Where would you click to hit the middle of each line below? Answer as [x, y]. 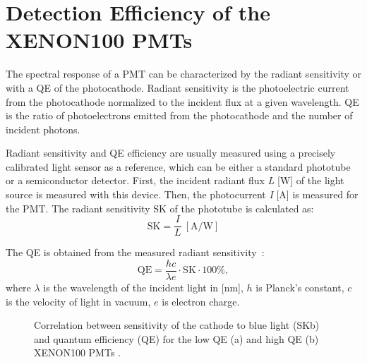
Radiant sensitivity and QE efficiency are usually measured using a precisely [171, 153]
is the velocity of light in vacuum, [78, 301]
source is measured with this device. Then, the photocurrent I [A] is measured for [182, 194]
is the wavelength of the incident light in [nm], [143, 287]
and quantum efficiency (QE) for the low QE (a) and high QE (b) [176, 338]
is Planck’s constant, [300, 287]
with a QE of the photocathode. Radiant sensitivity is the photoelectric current [178, 87]
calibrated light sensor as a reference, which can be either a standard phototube [178, 166]
